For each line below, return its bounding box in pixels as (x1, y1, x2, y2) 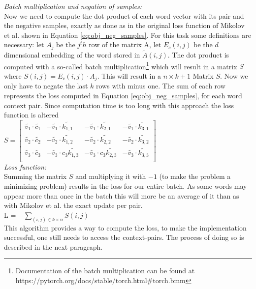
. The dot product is (167, 50, 229, 60)
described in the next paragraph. (4, 241, 103, 252)
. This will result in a (97, 70, 161, 81)
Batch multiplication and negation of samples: (4, 1, 142, 11)
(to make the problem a (159, 171, 231, 181)
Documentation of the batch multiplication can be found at (15, 265, 195, 276)
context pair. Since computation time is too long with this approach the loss (4, 100, 234, 110)
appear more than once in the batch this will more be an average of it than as (4, 190, 239, 201)
